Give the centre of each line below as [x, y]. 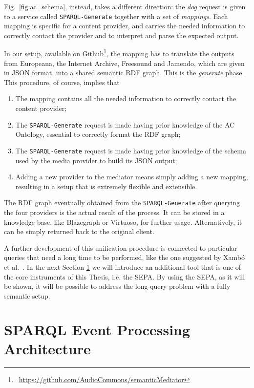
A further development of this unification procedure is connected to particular [121, 248]
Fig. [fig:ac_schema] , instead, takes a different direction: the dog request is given [125, 6]
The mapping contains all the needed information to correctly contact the [126, 98]
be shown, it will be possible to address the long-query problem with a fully [117, 286]
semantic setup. [27, 295]
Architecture [47, 348]
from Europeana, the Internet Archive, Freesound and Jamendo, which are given [124, 63]
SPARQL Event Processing [97, 329]
